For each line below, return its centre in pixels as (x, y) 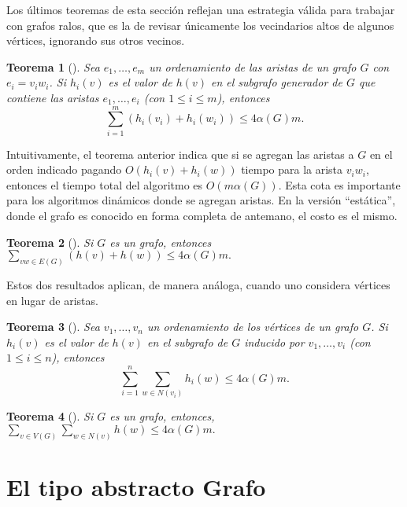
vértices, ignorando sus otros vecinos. (96, 40)
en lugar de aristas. (52, 300)
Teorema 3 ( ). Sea (53, 327)
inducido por (274, 342)
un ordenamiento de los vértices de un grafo (253, 327)
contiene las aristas (53, 97)
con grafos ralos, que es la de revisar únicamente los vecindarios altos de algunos (200, 25)
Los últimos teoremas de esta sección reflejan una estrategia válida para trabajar (201, 9)
